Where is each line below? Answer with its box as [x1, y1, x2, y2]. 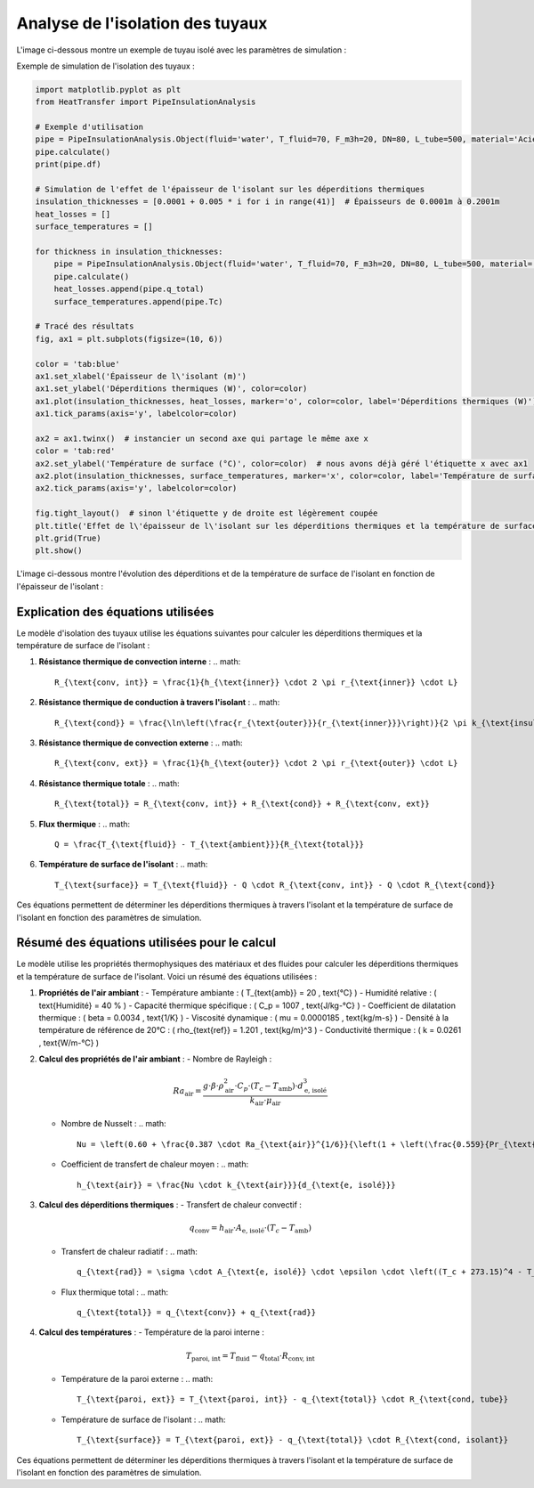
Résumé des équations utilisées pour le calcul [16, 935, 276, 950]
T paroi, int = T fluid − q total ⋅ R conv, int [185, 1350, 315, 1362]
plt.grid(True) [35, 533, 101, 543]
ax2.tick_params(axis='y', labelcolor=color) [35, 484, 238, 493]
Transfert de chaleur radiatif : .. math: [61, 1246, 198, 1256]
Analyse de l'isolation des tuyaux [16, 13, 268, 33]
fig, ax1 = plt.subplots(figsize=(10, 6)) [35, 334, 223, 344]
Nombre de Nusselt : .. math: [61, 1118, 166, 1129]
